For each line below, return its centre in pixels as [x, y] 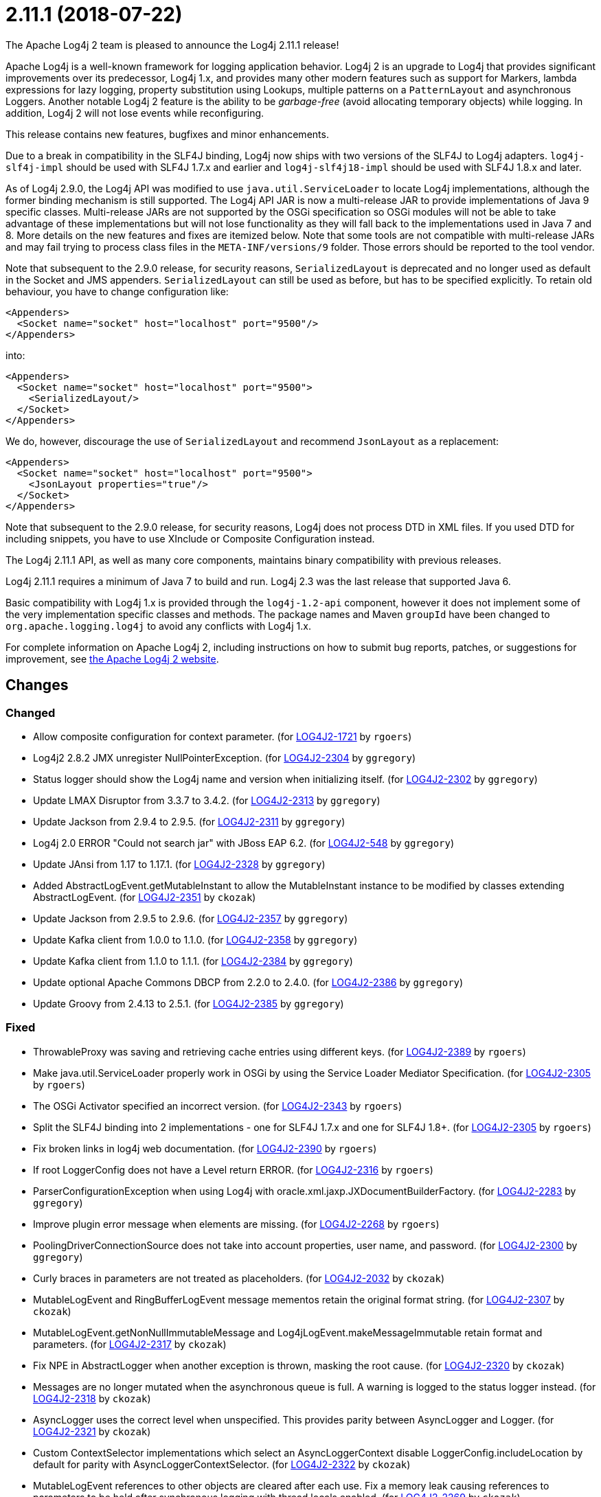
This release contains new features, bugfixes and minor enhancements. [167, 134]
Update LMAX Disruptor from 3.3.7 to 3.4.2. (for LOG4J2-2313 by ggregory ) [207, 800]
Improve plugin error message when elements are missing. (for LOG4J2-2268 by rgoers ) [236, 1224]
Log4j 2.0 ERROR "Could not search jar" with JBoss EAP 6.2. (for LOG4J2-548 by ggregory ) [244, 843]
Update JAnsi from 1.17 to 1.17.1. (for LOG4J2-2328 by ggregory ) [179, 864]
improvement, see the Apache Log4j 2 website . [112, 659]
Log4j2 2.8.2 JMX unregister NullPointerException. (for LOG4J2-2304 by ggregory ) [225, 757]
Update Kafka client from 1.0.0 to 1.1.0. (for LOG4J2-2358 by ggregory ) [195, 939]
